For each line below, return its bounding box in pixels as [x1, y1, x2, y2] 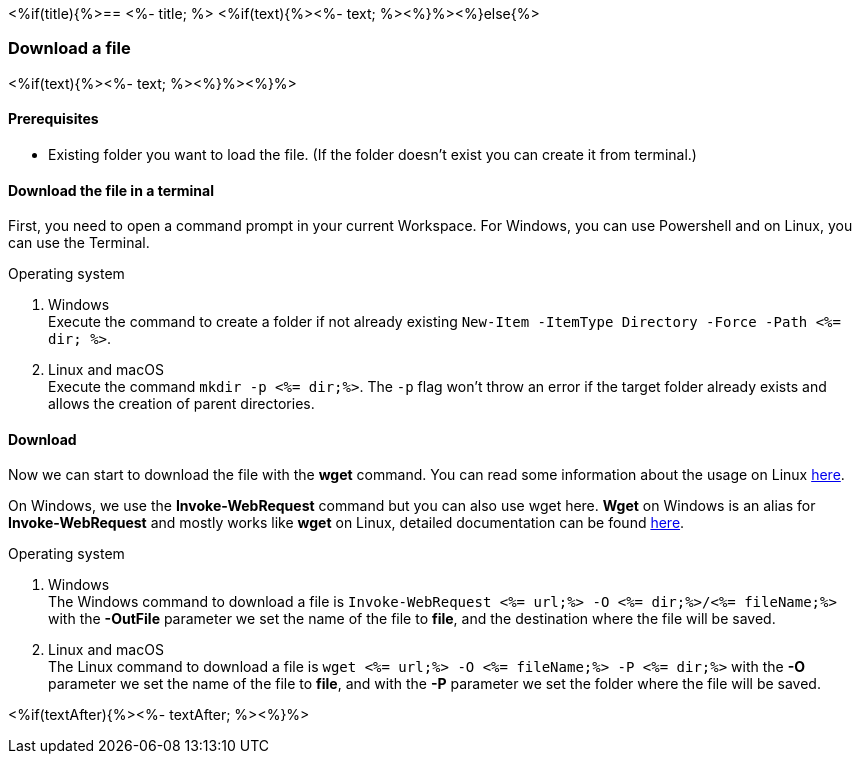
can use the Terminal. [8, 234, 150, 252]
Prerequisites [8, 110, 99, 128]
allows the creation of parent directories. [48, 395, 315, 413]
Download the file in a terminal [8, 181, 214, 199]
